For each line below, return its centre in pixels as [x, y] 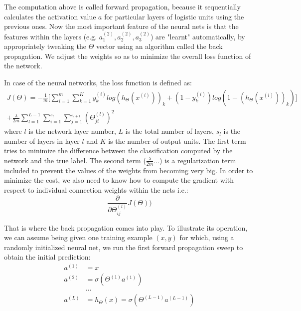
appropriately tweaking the [45, 46]
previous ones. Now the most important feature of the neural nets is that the [121, 26]
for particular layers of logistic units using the [174, 16]
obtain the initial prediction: [47, 257]
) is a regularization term [198, 160]
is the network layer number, [72, 131]
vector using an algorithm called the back [159, 46]
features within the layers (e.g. [51, 36]
